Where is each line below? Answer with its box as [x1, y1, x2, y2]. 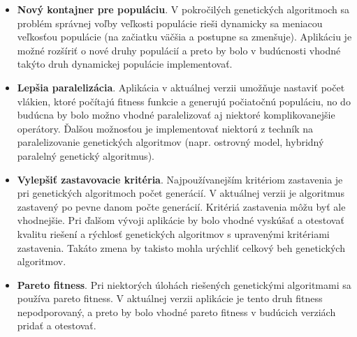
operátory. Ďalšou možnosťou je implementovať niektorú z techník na [17, 121, 313, 135]
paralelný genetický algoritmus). [17, 148, 154, 163]
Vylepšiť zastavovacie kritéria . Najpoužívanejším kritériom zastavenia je [17, 172, 343, 186]
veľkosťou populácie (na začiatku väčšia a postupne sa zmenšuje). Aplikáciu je [17, 29, 352, 44]
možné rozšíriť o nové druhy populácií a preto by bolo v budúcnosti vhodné [17, 43, 341, 57]
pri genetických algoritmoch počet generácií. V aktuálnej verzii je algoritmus [17, 186, 344, 200]
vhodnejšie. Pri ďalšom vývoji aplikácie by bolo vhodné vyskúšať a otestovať [17, 213, 344, 227]
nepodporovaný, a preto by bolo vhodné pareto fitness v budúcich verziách [17, 304, 336, 319]
